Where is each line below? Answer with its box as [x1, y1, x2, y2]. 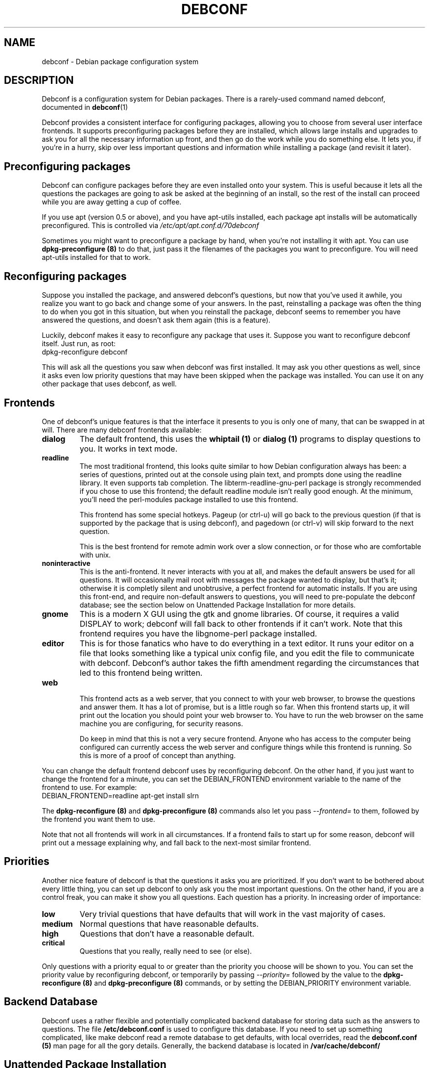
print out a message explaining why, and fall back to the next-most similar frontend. [42, 838, 311, 847]
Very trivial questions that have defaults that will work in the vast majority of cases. [79, 909, 385, 919]
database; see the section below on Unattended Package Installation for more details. [79, 600, 356, 609]
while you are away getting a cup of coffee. [42, 198, 182, 206]
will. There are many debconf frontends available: [42, 425, 202, 434]
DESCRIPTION [4, 74, 74, 87]
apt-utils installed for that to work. [42, 253, 151, 262]
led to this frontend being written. [79, 667, 203, 678]
